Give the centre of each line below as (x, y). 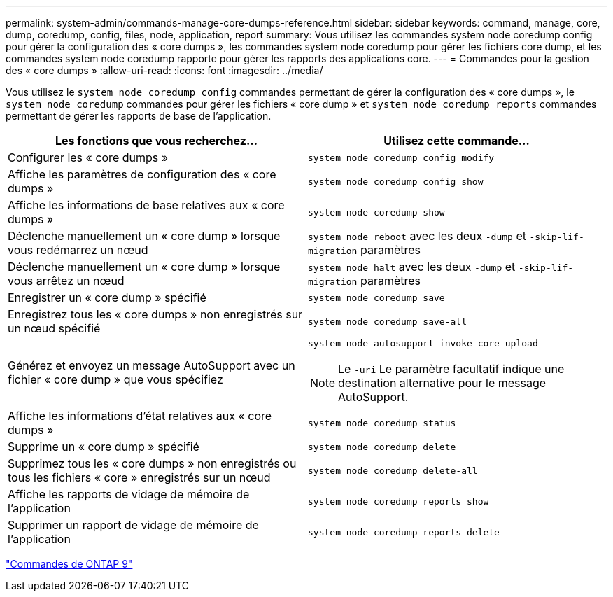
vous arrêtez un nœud (66, 281)
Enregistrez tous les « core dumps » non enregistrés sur (155, 314)
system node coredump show (376, 212)
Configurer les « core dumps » (88, 157)
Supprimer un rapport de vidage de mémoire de (133, 525)
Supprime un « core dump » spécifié (104, 447)
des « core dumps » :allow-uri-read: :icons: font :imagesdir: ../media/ (164, 70)
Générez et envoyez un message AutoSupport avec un (152, 365)
